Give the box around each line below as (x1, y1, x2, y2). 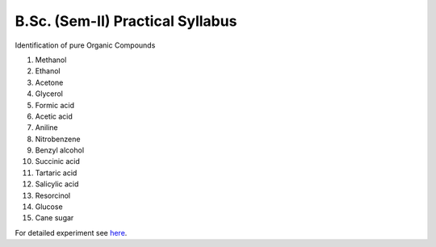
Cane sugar (35, 213, 74, 223)
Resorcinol (35, 190, 71, 200)
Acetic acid (35, 111, 73, 121)
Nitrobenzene (35, 134, 81, 144)
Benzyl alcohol (35, 145, 85, 155)
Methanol (35, 55, 67, 65)
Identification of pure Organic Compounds (15, 40, 156, 50)
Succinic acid (35, 157, 81, 166)
